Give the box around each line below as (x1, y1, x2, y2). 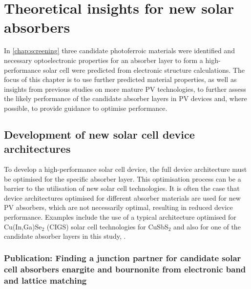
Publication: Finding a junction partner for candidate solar (4, 251, 241, 264)
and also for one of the (173, 221, 241, 231)
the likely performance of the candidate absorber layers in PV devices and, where (4, 93, 247, 103)
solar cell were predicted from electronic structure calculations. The (43, 64, 245, 75)
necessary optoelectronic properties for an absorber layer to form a (4, 55, 203, 65)
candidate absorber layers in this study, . (4, 231, 126, 241)
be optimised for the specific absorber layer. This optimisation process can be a (4, 173, 241, 184)
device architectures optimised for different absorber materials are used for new (4, 192, 241, 203)
